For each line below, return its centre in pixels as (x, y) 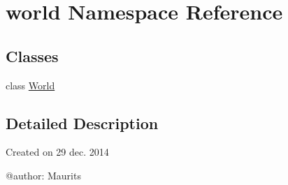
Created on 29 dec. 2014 (57, 152)
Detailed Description (82, 123)
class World (30, 85)
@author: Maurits (43, 175)
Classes (32, 55)
